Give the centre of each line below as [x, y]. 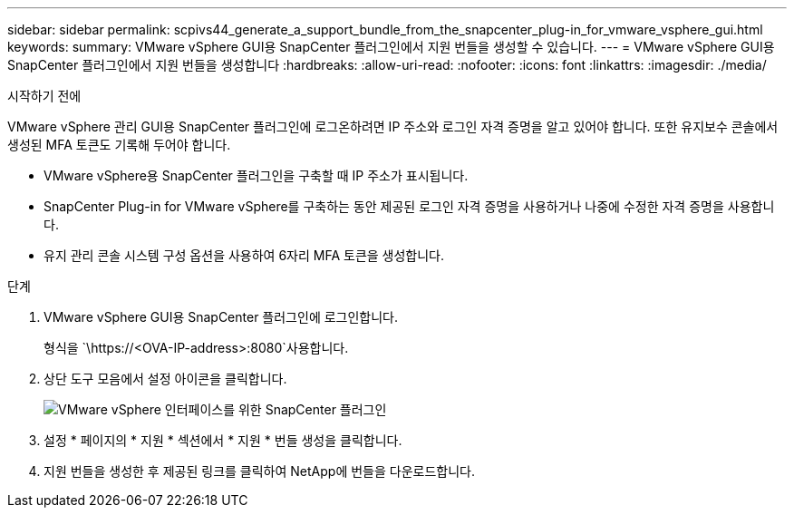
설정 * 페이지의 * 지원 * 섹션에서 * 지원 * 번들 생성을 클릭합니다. [223, 440]
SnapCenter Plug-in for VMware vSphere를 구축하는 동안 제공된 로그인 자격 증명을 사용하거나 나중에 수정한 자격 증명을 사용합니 [409, 206]
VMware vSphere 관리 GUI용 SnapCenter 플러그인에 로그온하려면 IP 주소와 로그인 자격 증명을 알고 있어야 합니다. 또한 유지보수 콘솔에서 [393, 126]
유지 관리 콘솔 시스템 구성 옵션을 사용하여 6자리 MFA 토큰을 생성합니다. [244, 255]
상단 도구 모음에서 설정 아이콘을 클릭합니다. [165, 379]
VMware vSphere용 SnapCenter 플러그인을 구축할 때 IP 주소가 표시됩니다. [256, 175]
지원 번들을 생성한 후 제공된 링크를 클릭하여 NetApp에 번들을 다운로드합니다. [259, 471]
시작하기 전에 [44, 96]
